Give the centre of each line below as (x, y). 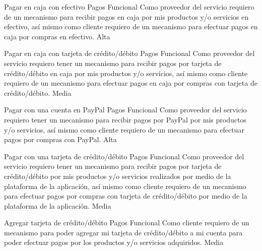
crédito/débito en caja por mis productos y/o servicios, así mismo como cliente (126, 73)
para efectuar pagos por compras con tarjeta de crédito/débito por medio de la (126, 196)
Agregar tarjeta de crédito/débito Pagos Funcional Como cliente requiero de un (127, 223)
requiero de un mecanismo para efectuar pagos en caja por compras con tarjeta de (131, 83)
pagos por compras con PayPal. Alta (60, 139)
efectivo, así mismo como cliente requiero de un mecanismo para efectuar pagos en (131, 26)
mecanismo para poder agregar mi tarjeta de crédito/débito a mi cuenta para (123, 232)
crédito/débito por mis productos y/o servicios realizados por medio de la (118, 176)
